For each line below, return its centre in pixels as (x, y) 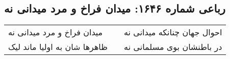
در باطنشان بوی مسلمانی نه (173, 47)
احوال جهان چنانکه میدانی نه (173, 32)
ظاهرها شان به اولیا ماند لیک (58, 47)
